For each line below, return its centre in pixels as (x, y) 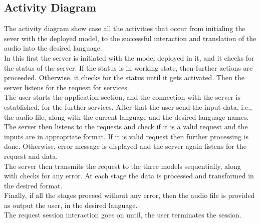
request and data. (31, 156)
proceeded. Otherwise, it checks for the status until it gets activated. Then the (124, 77)
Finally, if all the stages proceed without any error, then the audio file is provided (129, 195)
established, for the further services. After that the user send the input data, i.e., (128, 106)
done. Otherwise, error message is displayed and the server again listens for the (125, 146)
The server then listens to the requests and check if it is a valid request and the (126, 127)
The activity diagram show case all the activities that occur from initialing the (125, 28)
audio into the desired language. (53, 48)
